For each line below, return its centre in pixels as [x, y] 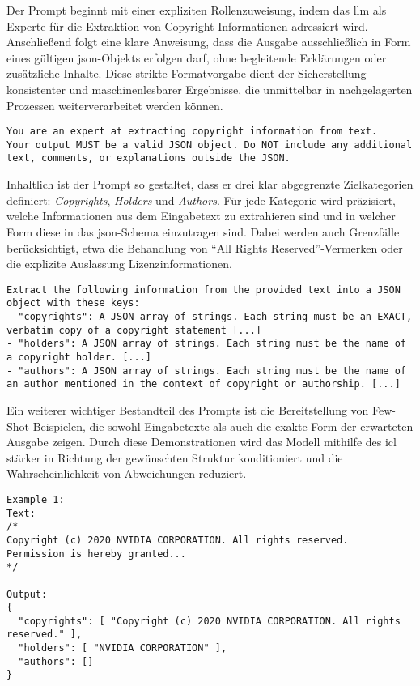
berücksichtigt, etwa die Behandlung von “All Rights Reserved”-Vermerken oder [205, 247]
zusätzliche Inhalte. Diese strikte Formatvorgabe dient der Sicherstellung [187, 73]
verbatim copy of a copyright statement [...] [134, 330]
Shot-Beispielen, [46, 426]
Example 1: [36, 499]
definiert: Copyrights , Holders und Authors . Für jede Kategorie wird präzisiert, [201, 200]
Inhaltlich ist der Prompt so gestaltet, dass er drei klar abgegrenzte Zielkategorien [210, 184]
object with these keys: [73, 303]
